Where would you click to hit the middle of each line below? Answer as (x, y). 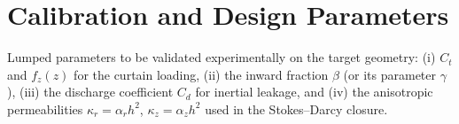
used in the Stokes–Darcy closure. (296, 108)
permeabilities (45, 108)
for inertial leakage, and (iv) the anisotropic (314, 92)
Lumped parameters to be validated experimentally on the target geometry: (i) (222, 57)
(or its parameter (389, 74)
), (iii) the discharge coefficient (90, 92)
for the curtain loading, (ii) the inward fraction (201, 74)
